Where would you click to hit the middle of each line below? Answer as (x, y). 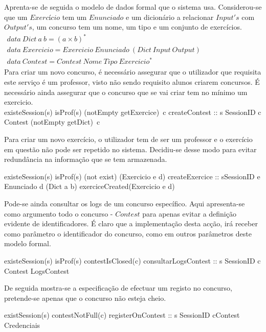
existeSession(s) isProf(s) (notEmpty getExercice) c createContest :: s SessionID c (133, 112)
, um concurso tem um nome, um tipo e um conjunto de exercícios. (137, 27)
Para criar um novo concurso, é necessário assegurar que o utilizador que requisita (133, 72)
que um (16, 17)
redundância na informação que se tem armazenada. (86, 159)
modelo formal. (28, 243)
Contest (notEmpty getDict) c (52, 122)
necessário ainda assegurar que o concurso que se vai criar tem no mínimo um (126, 92)
